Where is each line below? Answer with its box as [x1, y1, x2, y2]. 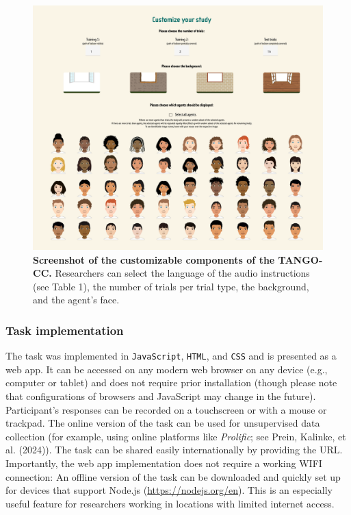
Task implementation [5, 321, 124, 338]
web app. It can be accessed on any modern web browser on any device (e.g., [5, 362, 328, 376]
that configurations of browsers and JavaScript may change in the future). [5, 388, 316, 403]
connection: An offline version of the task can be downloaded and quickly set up [5, 469, 341, 483]
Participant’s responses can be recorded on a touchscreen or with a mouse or [5, 402, 327, 416]
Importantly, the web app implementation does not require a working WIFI [5, 455, 322, 470]
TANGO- [278, 252, 323, 266]
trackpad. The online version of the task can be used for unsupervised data [5, 416, 320, 430]
